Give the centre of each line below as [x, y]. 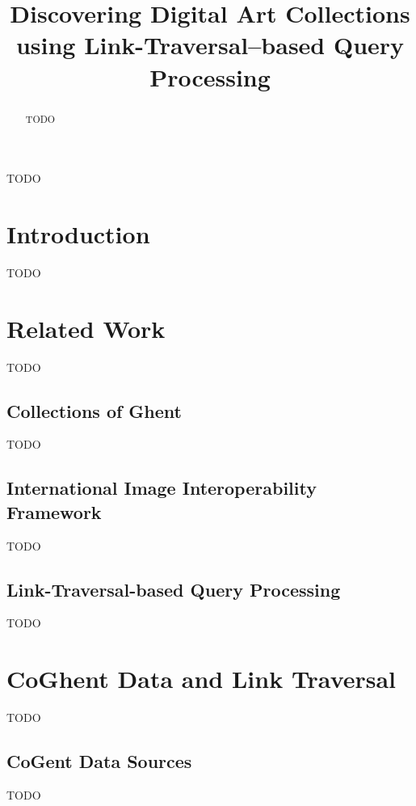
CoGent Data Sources [99, 761]
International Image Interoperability [162, 488]
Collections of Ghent [94, 410]
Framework [54, 511]
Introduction [78, 233]
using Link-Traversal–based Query [210, 45]
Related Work [86, 328]
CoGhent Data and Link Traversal [202, 679]
